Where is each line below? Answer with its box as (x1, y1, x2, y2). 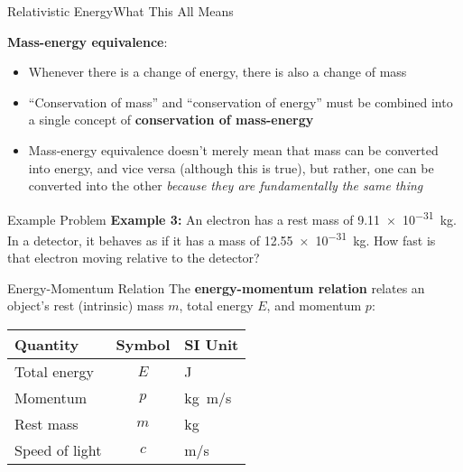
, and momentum (266, 296, 362, 315)
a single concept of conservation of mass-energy (28, 110, 314, 129)
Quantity (14, 334, 79, 356)
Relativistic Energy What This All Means (7, 2, 234, 20)
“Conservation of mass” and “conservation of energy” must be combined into (28, 92, 453, 111)
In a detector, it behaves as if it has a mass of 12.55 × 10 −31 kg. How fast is (7, 228, 436, 249)
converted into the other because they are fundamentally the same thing (28, 176, 423, 195)
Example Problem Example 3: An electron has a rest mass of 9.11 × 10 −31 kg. (7, 207, 457, 228)
